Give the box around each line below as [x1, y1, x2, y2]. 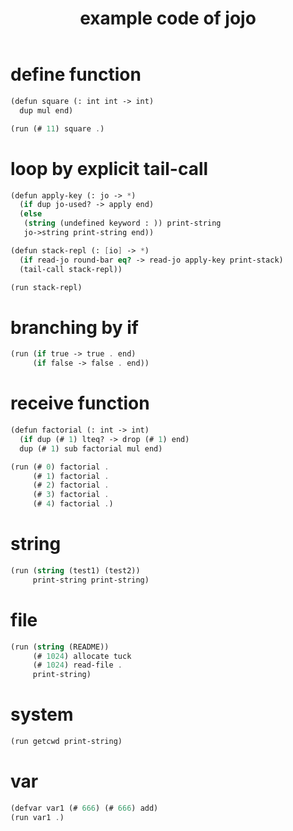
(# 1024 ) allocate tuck [32, 651, 132, 661]
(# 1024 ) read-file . [32, 660, 123, 671]
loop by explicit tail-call [10, 157, 209, 180]
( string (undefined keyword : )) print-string [23, 218, 222, 229]
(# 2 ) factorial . [32, 480, 110, 491]
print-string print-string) [32, 575, 150, 585]
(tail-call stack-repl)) [19, 264, 123, 274]
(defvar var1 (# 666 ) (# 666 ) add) [10, 803, 159, 813]
